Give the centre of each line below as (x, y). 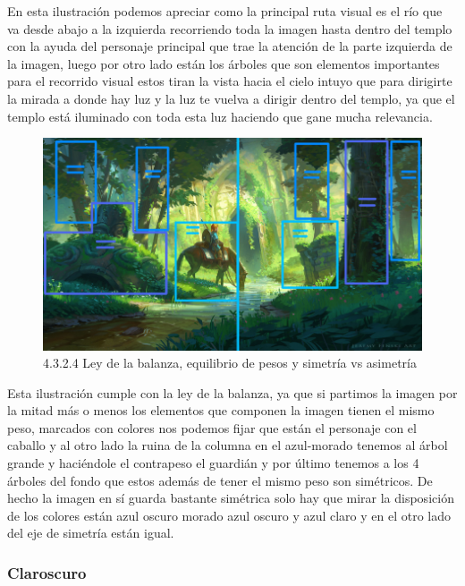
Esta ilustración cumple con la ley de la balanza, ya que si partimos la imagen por (232, 392)
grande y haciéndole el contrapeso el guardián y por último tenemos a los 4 (213, 463)
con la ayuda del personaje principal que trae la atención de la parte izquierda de (230, 46)
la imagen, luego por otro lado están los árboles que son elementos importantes (224, 63)
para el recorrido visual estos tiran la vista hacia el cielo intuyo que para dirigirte (230, 81)
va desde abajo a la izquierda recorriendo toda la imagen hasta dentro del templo (230, 28)
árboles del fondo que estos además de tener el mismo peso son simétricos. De (220, 480)
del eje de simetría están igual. (91, 533)
